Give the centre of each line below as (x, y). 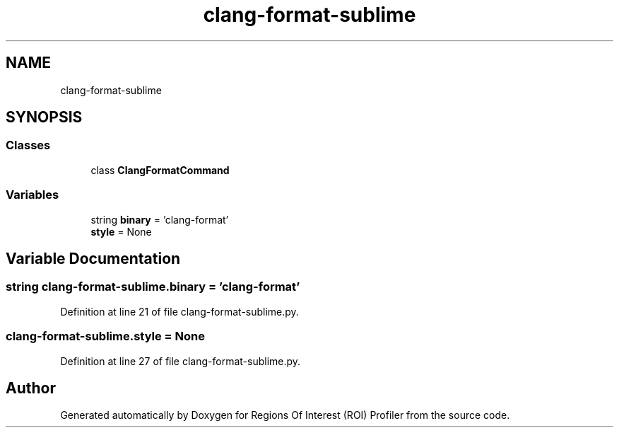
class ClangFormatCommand (160, 170)
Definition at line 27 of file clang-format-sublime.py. (181, 361)
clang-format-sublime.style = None (106, 336)
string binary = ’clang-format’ (160, 219)
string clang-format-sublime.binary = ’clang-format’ (153, 287)
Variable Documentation (93, 258)
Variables (33, 195)
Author (31, 388)
